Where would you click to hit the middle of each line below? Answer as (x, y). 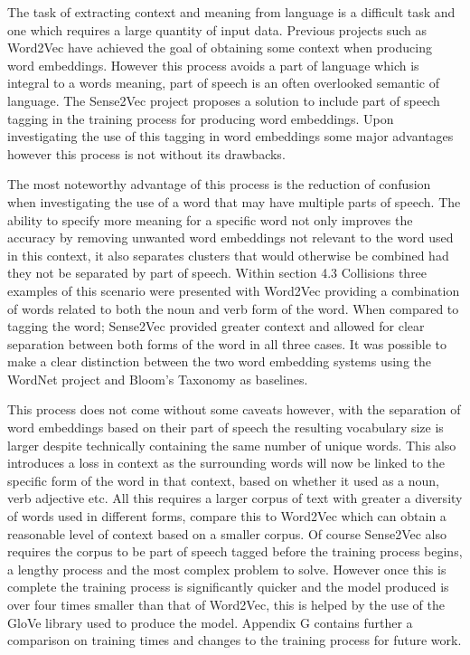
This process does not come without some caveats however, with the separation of (234, 409)
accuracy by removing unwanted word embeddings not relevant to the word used (230, 237)
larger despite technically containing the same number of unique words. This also (232, 445)
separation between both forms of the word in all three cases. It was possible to (227, 343)
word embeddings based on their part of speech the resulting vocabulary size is (226, 427)
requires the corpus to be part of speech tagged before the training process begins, (235, 551)
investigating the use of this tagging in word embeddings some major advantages (230, 136)
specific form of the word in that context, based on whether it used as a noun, (223, 480)
